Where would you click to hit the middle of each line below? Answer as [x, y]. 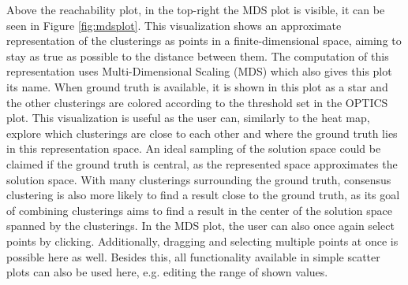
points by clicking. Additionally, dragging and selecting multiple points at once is [202, 241]
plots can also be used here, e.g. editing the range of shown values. [167, 272]
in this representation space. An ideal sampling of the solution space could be [194, 148]
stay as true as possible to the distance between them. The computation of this [198, 56]
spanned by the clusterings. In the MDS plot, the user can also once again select [200, 226]
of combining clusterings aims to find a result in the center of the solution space [200, 210]
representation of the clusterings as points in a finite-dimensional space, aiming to [204, 41]
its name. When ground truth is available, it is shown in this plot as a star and [197, 86]
